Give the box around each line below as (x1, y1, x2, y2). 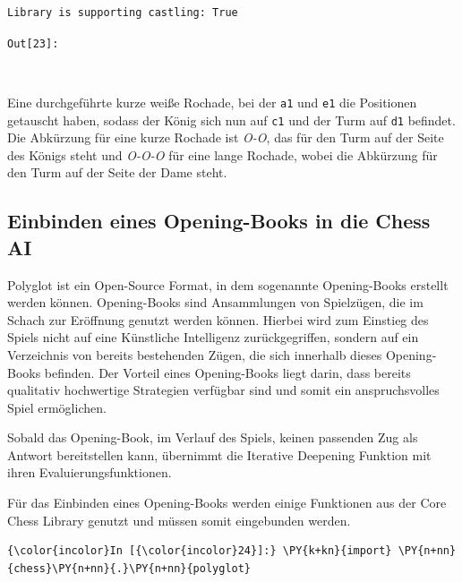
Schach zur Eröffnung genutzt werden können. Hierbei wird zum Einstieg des (7, 310, 429, 329)
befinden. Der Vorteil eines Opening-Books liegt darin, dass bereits (44, 363, 411, 381)
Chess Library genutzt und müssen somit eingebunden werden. (7, 510, 351, 529)
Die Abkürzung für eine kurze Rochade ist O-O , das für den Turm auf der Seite (7, 128, 444, 147)
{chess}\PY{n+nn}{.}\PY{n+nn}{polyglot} (7, 561, 252, 575)
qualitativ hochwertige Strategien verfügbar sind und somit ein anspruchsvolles (7, 381, 440, 399)
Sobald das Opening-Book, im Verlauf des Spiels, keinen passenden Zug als (7, 428, 418, 447)
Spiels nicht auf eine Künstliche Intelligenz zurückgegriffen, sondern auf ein (7, 328, 419, 347)
